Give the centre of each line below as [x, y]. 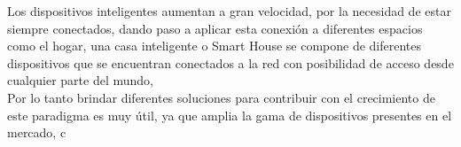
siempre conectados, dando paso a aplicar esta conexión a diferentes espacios [215, 28]
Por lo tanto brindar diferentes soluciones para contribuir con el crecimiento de [221, 97]
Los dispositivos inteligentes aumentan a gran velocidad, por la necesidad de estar [229, 11]
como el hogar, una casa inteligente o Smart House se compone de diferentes [215, 46]
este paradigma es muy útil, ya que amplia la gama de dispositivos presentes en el [230, 115]
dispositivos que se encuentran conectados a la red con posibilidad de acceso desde [230, 62]
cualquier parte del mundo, [80, 80]
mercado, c [37, 132]
